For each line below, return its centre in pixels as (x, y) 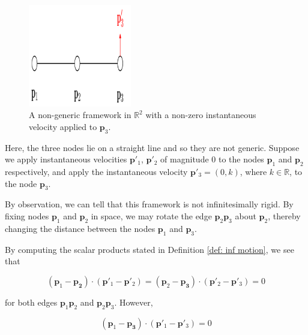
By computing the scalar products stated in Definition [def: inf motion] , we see (149, 249)
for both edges (31, 302)
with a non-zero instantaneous (201, 115)
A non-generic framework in (80, 115)
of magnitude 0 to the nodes (212, 159)
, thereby (284, 215)
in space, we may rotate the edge (151, 215)
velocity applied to (63, 126)
